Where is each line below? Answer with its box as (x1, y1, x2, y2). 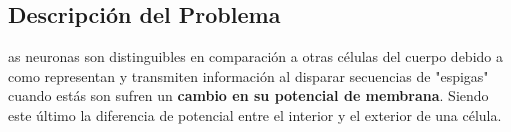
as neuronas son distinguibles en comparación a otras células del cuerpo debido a (8, 46, 503, 67)
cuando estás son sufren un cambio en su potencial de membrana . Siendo (8, 85, 489, 106)
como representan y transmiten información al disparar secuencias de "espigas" (8, 65, 489, 86)
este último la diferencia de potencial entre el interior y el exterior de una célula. (8, 104, 502, 125)
